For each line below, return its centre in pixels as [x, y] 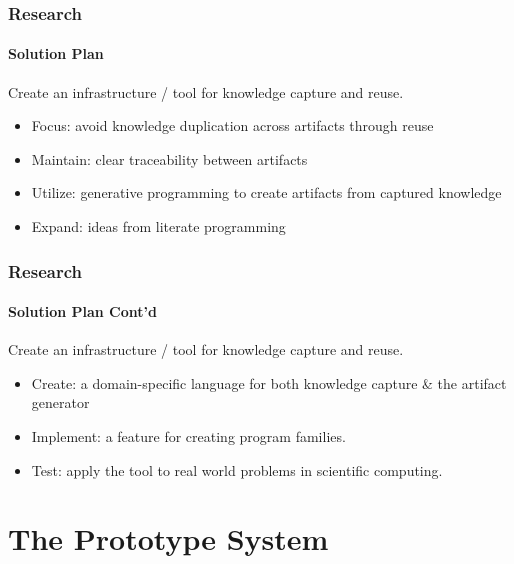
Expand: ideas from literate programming [158, 226]
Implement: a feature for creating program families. [188, 436]
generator [60, 402]
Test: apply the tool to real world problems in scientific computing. [237, 469]
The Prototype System [168, 538]
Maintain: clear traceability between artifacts [169, 158]
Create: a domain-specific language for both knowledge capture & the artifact [269, 382]
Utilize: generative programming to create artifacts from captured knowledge [266, 192]
